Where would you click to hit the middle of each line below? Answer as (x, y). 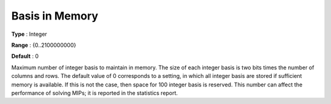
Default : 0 (25, 56)
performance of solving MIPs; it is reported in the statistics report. (94, 93)
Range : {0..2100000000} (44, 45)
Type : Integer (29, 34)
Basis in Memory (55, 16)
